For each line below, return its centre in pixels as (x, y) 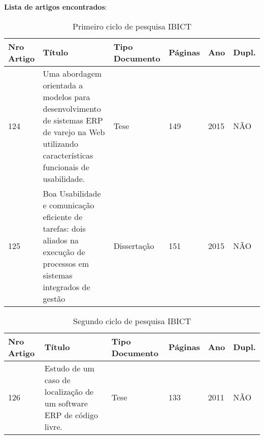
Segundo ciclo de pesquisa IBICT (132, 321)
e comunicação (69, 205)
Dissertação (134, 246)
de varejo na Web (74, 132)
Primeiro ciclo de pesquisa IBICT (132, 26)
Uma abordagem (72, 73)
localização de (69, 391)
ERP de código (71, 415)
